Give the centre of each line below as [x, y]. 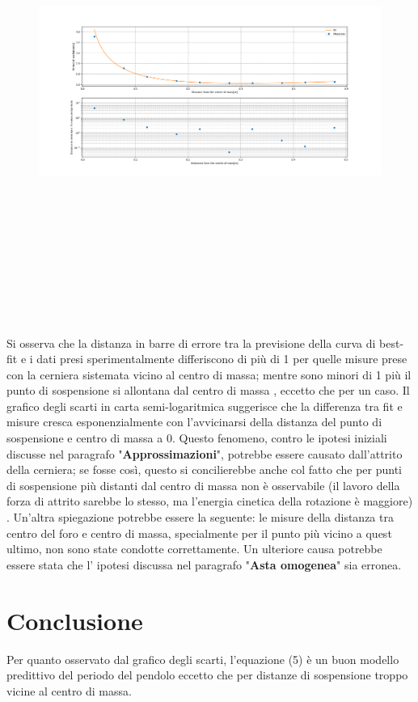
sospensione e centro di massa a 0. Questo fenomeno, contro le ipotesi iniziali [197, 438]
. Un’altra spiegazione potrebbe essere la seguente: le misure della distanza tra [200, 517]
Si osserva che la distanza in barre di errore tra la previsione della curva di [191, 343]
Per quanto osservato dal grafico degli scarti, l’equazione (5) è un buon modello [203, 659]
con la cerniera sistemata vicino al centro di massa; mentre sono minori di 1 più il [209, 374]
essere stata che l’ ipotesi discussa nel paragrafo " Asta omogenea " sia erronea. [204, 564]
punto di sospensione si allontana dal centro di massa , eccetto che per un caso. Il [208, 390]
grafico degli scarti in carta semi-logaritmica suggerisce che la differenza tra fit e [205, 406]
